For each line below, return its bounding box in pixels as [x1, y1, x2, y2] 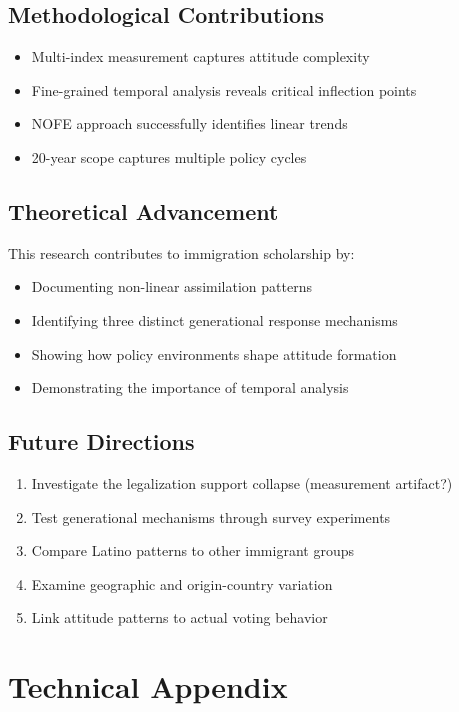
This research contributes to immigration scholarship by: [8, 242, 355, 263]
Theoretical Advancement [8, 195, 279, 226]
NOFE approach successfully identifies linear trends [31, 113, 348, 134]
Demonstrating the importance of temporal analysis [31, 377, 349, 398]
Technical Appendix [8, 666, 288, 707]
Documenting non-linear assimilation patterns [31, 276, 312, 297]
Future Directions [8, 426, 195, 457]
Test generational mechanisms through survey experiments [31, 506, 391, 527]
